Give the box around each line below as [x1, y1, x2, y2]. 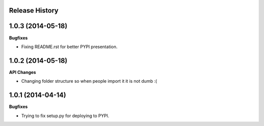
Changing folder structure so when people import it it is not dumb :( [21, 78, 157, 84]
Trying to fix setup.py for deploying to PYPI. [21, 112, 110, 119]
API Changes [9, 69, 36, 75]
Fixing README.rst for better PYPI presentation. [21, 44, 118, 50]
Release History [9, 6, 59, 15]
